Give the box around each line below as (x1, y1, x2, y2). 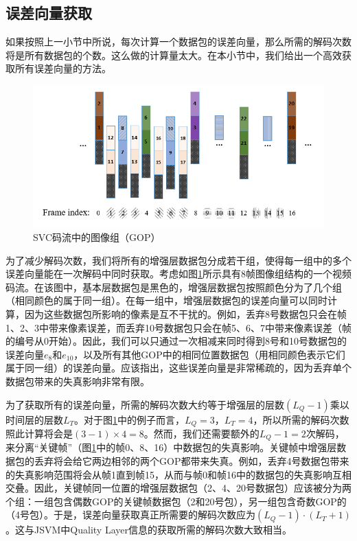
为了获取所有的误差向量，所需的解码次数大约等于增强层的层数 (5, 397, 284, 411)
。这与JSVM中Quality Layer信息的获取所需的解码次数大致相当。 (5, 522, 292, 537)
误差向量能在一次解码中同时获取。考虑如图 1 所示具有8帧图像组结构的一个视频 (5, 266, 352, 281)
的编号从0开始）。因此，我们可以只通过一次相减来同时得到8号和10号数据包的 (5, 334, 347, 348)
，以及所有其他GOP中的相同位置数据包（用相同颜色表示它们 (73, 347, 345, 361)
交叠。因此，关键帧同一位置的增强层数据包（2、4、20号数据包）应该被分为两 (5, 481, 352, 495)
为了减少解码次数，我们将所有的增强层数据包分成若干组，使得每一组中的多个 (5, 253, 352, 267)
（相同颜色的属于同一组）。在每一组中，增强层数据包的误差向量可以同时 (5, 293, 327, 308)
